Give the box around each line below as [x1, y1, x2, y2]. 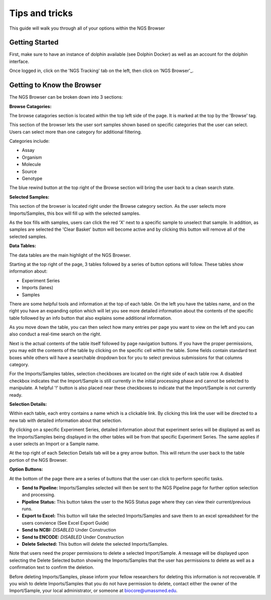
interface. [9, 58, 30, 64]
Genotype [22, 176, 43, 182]
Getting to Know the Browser [9, 81, 101, 90]
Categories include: [9, 138, 50, 144]
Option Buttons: [9, 466, 43, 472]
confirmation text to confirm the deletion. [9, 564, 94, 570]
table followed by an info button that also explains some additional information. [9, 315, 172, 321]
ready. [9, 392, 23, 398]
